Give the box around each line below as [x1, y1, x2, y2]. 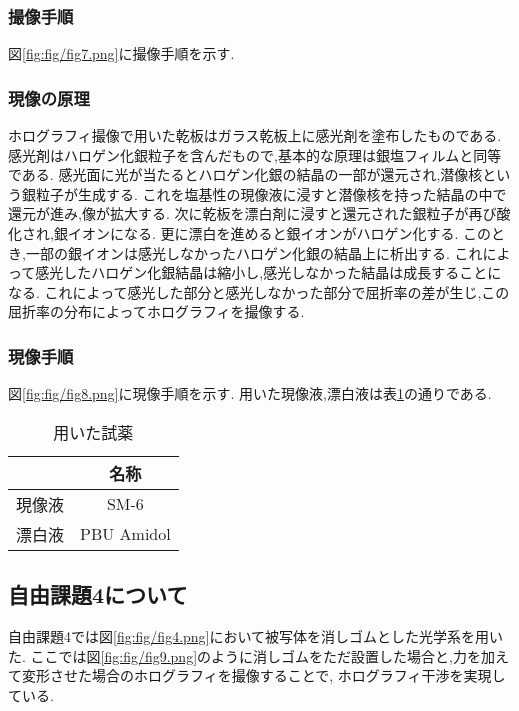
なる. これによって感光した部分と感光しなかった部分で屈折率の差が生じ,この [8, 281, 510, 302]
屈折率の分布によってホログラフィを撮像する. [8, 301, 305, 322]
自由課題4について [8, 579, 188, 610]
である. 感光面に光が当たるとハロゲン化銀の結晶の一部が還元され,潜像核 [8, 164, 483, 185]
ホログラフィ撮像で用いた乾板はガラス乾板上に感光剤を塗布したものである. [8, 125, 502, 146]
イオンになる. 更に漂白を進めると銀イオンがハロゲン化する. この [67, 223, 491, 243]
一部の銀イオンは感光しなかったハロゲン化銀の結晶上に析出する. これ [25, 242, 483, 263]
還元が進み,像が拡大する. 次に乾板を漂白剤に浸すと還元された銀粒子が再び [8, 203, 497, 224]
